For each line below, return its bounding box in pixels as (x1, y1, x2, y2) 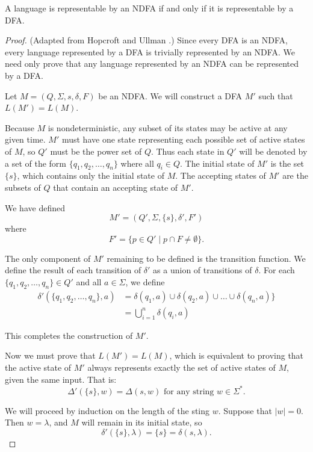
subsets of (5, 181, 41, 193)
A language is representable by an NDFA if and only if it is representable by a (5, 2, 294, 14)
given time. (5, 133, 46, 146)
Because (5, 121, 34, 134)
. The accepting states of (175, 169, 266, 182)
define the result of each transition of (5, 264, 141, 276)
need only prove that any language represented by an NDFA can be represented (5, 57, 299, 70)
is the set (270, 156, 305, 169)
